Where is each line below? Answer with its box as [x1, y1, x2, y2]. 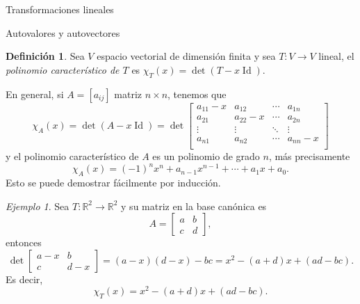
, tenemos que [167, 86, 227, 101]
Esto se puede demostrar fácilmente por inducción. [6, 175, 221, 189]
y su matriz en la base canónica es [121, 198, 267, 213]
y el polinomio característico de [6, 149, 139, 163]
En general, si [6, 86, 64, 101]
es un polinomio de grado [152, 149, 260, 163]
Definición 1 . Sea [6, 49, 85, 63]
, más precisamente [268, 149, 350, 163]
